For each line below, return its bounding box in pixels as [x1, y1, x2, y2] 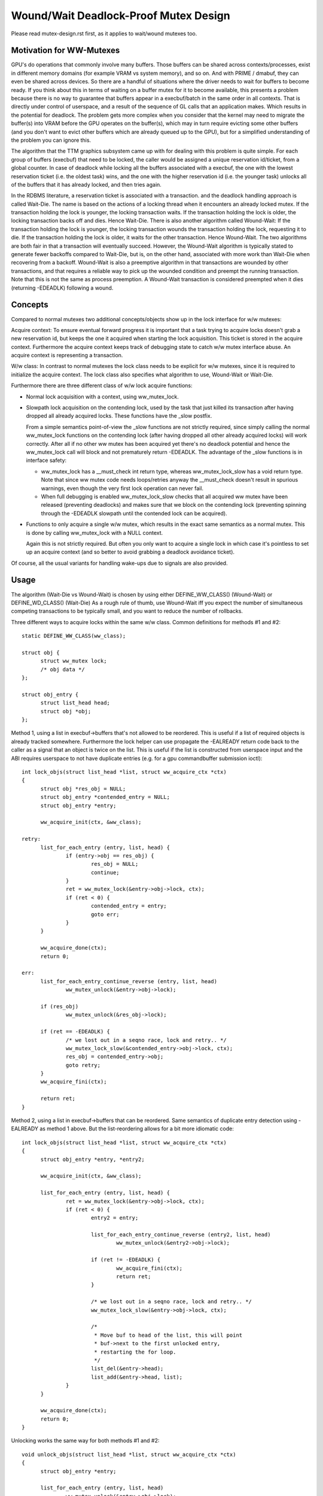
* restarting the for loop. [93, 1348, 176, 1355]
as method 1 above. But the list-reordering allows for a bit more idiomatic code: [39, 1125, 234, 1132]
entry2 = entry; [90, 1215, 139, 1221]
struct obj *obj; [40, 708, 92, 714]
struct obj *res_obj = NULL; [40, 785, 126, 792]
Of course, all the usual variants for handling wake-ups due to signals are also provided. [11, 560, 228, 567]
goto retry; [66, 1062, 101, 1068]
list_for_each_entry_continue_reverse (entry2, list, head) [90, 1232, 271, 1238]
